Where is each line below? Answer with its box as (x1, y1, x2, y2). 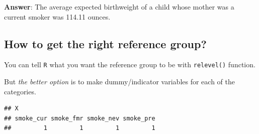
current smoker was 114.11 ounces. (4, 11, 111, 22)
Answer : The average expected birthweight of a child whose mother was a (4, 2, 234, 12)
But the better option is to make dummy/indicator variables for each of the (4, 76, 235, 87)
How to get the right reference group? (4, 36, 207, 51)
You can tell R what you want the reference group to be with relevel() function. (4, 59, 255, 70)
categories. (4, 86, 36, 96)
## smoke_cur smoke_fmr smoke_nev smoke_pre (4, 114, 155, 122)
